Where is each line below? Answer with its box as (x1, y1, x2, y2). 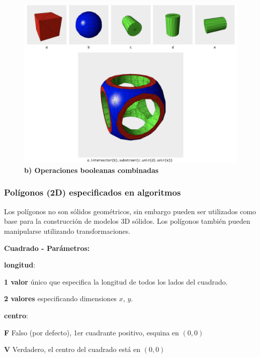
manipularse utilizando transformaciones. (4, 225, 131, 236)
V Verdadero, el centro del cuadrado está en (4, 344, 141, 354)
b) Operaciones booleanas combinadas (24, 164, 159, 175)
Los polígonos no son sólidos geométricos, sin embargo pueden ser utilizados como (4, 206, 256, 216)
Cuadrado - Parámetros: (4, 242, 90, 253)
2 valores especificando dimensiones (4, 293, 117, 304)
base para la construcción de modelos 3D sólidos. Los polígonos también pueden (4, 216, 250, 226)
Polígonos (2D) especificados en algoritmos (4, 186, 181, 199)
